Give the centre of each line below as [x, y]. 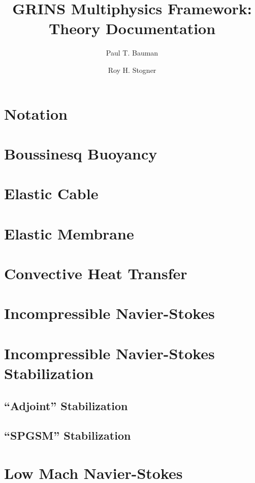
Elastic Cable [51, 193]
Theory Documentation [132, 28]
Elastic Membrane [69, 233]
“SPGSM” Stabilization [68, 435]
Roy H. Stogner [132, 70]
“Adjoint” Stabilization [66, 405]
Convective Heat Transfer [96, 273]
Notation [36, 113]
